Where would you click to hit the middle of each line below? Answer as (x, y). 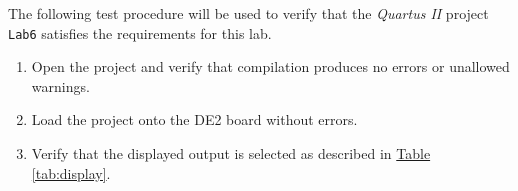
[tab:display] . (71, 172)
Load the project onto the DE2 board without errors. (194, 119)
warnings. (60, 85)
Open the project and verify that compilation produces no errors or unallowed (270, 66)
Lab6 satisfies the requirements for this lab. (140, 32)
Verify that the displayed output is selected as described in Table (231, 153)
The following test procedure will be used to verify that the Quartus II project (248, 13)
